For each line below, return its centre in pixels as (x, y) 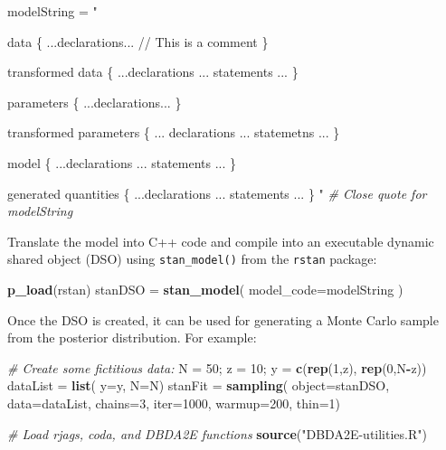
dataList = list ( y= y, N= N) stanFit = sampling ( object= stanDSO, (199, 385)
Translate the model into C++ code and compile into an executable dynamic (221, 241)
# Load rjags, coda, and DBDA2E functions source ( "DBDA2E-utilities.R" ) (217, 433)
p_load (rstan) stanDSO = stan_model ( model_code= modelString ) (205, 289)
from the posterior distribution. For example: (132, 337)
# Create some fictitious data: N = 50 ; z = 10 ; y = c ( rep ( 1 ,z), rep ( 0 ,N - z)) (217, 367)
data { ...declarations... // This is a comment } (138, 41)
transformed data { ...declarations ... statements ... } (153, 72)
